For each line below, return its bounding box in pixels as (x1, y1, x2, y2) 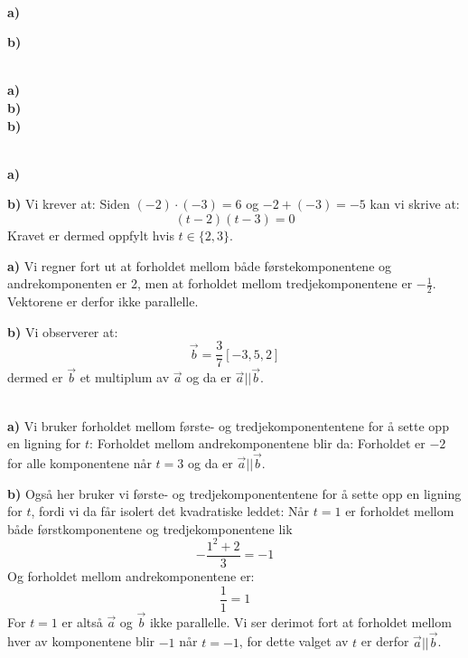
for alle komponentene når (7, 454, 152, 473)
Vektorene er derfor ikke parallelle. (7, 291, 199, 310)
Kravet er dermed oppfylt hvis (7, 225, 174, 244)
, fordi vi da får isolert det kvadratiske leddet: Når (31, 502, 310, 521)
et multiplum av (80, 368, 170, 387)
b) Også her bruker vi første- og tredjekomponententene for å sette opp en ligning (7, 484, 462, 503)
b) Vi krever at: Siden (7, 194, 130, 213)
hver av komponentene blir (7, 632, 155, 651)
